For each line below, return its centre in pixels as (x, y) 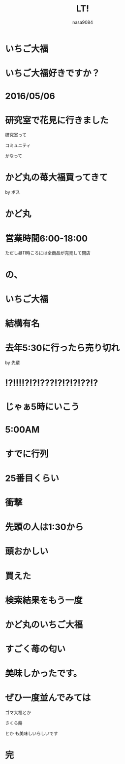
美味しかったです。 (44, 673)
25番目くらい (32, 478)
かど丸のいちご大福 (44, 625)
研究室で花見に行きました (57, 120)
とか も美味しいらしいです (31, 733)
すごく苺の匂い (35, 649)
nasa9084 (83, 22)
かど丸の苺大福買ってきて (57, 178)
